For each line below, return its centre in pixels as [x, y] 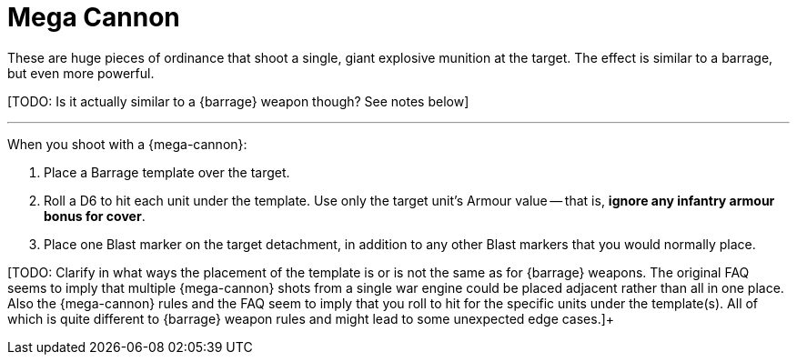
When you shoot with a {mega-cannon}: [127, 144]
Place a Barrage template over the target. [167, 172]
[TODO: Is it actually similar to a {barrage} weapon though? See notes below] [238, 101]
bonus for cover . [95, 216]
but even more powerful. [81, 73]
